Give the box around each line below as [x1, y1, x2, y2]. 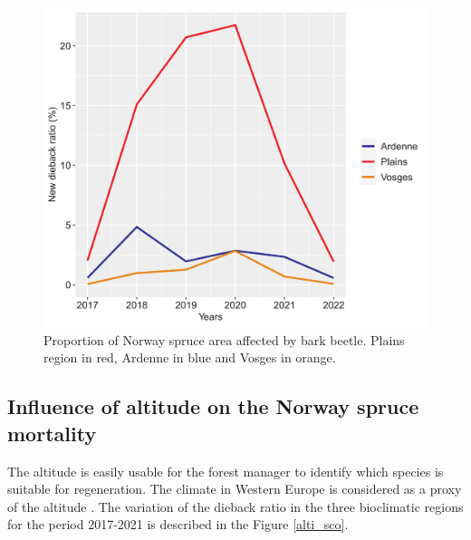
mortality [7, 419, 97, 447]
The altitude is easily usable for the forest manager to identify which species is [7, 461, 444, 480]
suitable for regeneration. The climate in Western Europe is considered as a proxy [7, 479, 462, 498]
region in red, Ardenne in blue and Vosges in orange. [43, 348, 336, 367]
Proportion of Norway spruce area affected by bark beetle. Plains [43, 330, 405, 349]
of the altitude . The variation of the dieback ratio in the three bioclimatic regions [7, 497, 464, 516]
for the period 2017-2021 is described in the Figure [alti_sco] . [7, 515, 349, 534]
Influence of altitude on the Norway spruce [7, 392, 419, 420]
